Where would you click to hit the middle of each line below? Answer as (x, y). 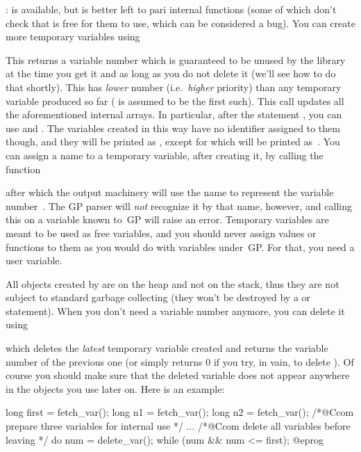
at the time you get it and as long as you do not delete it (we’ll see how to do (171, 73)
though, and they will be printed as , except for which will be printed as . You (173, 142)
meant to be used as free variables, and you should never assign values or (161, 233)
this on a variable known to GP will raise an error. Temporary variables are (167, 219)
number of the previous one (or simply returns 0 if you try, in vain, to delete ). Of (180, 361)
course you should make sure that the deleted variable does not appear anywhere (178, 375)
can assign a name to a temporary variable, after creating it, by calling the (165, 155)
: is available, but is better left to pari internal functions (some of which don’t (171, 9)
